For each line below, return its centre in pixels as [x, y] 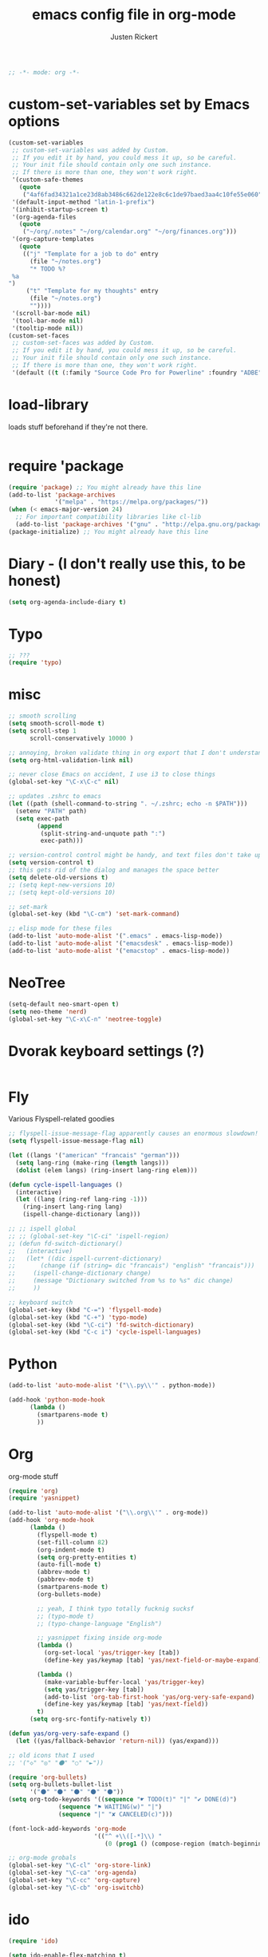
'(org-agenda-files [44, 217]
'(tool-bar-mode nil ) [47, 321]
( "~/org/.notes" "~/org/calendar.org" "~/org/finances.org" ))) [130, 232]
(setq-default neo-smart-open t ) [64, 1004]
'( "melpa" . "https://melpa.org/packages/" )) [132, 502]
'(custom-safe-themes [47, 180]
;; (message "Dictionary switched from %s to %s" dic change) [121, 1281]
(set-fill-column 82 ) [73, 1542]
